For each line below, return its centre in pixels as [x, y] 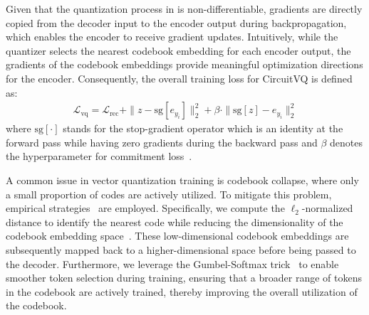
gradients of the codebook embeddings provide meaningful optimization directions [184, 64]
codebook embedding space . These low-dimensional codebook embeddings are [177, 236]
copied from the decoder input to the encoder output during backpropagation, [176, 22]
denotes [346, 142]
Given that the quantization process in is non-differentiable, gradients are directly [184, 9]
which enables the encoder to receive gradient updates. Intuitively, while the [172, 37]
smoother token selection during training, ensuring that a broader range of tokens [184, 278]
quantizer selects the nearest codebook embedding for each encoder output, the [178, 50]
